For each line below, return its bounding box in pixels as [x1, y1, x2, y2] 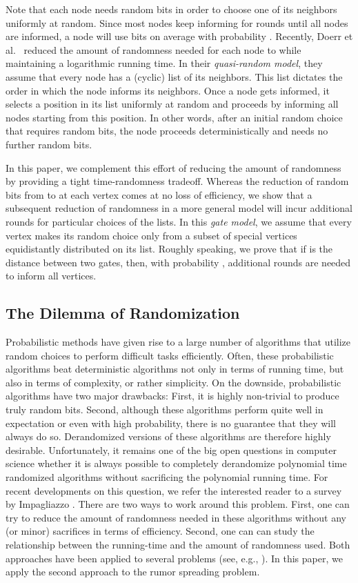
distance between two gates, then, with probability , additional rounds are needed [6, 255, 351, 269]
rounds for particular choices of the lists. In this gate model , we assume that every [6, 214, 352, 228]
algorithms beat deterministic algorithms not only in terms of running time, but [6, 362, 344, 376]
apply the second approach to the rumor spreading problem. [6, 564, 260, 579]
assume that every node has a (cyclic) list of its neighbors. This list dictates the [6, 69, 343, 83]
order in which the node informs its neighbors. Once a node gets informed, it [6, 83, 330, 97]
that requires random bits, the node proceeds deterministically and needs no [6, 123, 328, 138]
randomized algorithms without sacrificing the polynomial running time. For [6, 470, 328, 484]
